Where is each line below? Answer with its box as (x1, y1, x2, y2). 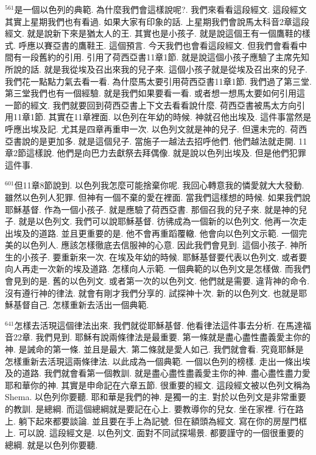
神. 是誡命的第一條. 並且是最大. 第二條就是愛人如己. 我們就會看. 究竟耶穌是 (5, 343, 304, 356)
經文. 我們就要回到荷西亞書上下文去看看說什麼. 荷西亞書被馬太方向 (30, 98, 297, 111)
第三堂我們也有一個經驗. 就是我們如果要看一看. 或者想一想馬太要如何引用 (5, 87, 297, 99)
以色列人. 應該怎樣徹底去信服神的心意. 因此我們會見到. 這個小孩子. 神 (21, 238, 299, 251)
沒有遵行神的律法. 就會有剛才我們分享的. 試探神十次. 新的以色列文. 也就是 (5, 286, 299, 299)
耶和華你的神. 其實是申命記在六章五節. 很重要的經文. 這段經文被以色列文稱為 (5, 378, 311, 391)
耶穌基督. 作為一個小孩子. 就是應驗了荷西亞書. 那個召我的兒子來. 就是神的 (5, 202, 299, 215)
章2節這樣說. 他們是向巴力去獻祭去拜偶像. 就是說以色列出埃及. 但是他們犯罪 (5, 146, 306, 159)
